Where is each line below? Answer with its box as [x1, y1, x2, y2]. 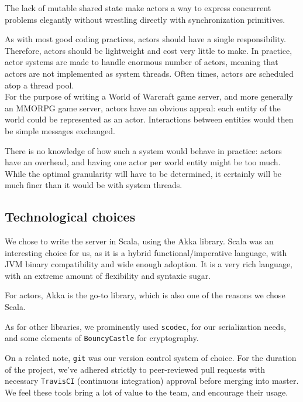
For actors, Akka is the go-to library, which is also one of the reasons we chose [5, 289, 285, 301]
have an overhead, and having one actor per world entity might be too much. [5, 156, 281, 168]
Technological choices [5, 207, 136, 226]
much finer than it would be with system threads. [5, 179, 183, 191]
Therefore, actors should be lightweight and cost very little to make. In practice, [5, 44, 292, 56]
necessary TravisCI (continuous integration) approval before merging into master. [5, 374, 299, 387]
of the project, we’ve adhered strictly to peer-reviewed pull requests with [5, 363, 265, 375]
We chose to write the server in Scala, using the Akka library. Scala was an [5, 235, 274, 247]
